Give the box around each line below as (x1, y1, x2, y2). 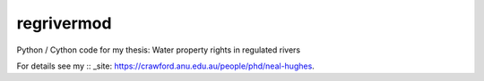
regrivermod (16, 13, 112, 33)
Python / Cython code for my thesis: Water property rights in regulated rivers (16, 45, 301, 55)
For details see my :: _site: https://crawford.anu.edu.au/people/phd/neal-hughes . (16, 61, 315, 71)
